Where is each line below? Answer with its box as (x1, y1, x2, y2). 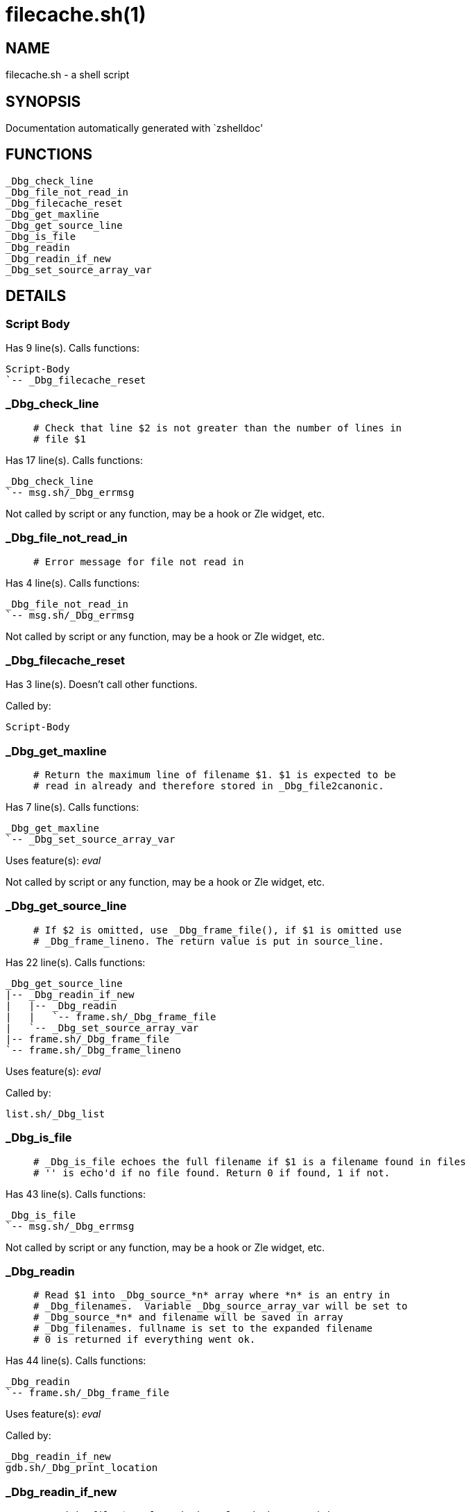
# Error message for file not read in (33, 556, 244, 567)
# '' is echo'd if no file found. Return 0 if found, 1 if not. (33, 1167, 391, 1178)
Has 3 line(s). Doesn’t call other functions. (6, 678, 198, 691)
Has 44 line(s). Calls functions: (6, 1355, 146, 1367)
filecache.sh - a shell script (6, 69, 130, 81)
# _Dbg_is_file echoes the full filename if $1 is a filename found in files (33, 1156, 466, 1167)
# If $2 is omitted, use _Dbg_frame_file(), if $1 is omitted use (33, 924, 402, 936)
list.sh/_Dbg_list (6, 1108, 105, 1119)
